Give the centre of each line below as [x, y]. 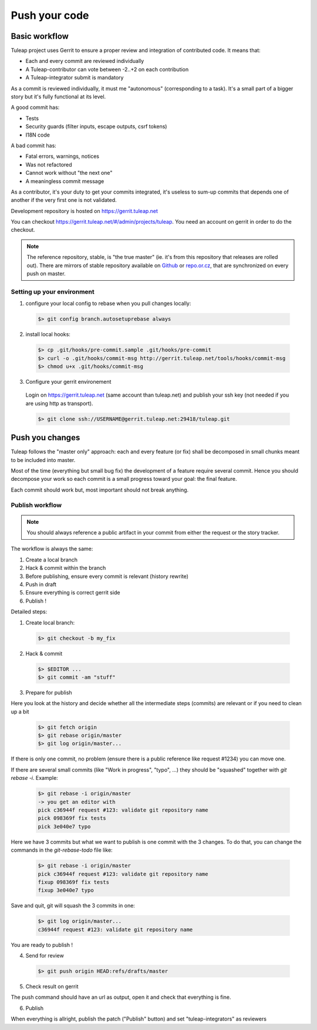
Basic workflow [40, 36]
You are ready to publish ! [42, 945]
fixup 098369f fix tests [74, 882]
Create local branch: [50, 622]
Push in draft [41, 584]
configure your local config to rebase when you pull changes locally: [108, 304]
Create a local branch [52, 560]
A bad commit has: [34, 145]
